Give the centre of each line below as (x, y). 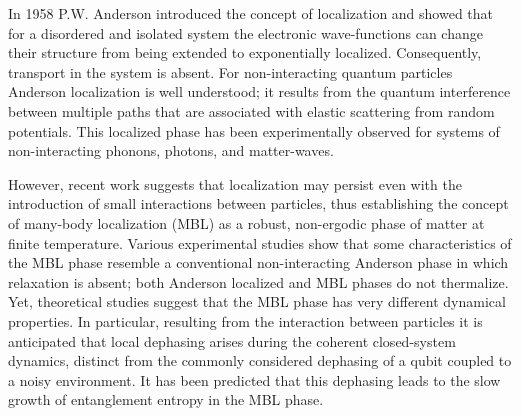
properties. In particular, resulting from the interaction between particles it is (245, 320)
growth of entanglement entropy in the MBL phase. (166, 399)
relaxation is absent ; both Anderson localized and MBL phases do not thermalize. (258, 281)
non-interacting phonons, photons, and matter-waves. (171, 150)
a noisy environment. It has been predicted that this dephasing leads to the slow (254, 379)
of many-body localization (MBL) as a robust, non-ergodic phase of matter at (246, 222)
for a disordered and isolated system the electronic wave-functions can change (245, 32)
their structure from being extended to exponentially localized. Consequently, (245, 52)
